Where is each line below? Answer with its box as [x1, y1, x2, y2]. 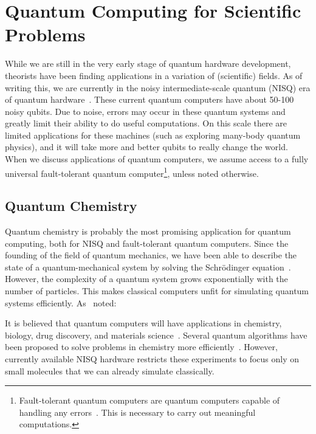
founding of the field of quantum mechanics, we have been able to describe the [5, 249, 297, 261]
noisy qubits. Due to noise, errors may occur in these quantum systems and [5, 105, 286, 117]
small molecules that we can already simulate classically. [5, 364, 215, 377]
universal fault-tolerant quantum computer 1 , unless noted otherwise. [5, 165, 259, 179]
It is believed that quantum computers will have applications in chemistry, [5, 317, 282, 329]
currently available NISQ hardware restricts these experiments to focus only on [5, 353, 300, 365]
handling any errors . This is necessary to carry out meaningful [19, 405, 256, 418]
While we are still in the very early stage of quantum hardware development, [5, 57, 291, 70]
